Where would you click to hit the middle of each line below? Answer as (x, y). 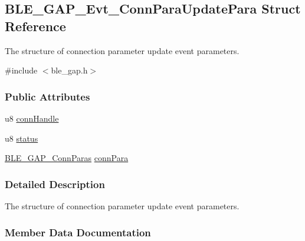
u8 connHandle (32, 118)
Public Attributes (47, 96)
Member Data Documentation (78, 232)
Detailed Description (55, 184)
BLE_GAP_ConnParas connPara (67, 158)
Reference (35, 26)
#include (21, 70)
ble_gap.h (69, 70)
